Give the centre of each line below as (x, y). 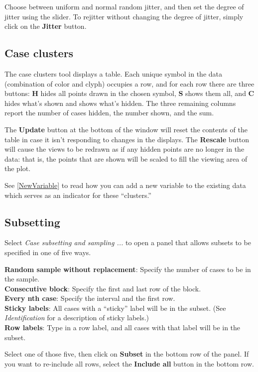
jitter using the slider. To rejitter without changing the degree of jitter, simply (124, 16)
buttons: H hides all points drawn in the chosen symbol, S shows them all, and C (129, 93)
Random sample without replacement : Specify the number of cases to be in (128, 269)
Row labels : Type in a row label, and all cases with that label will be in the (123, 327)
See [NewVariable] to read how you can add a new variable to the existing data (125, 185)
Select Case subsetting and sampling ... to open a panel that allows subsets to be (128, 242)
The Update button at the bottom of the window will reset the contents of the (126, 129)
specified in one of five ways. (48, 252)
